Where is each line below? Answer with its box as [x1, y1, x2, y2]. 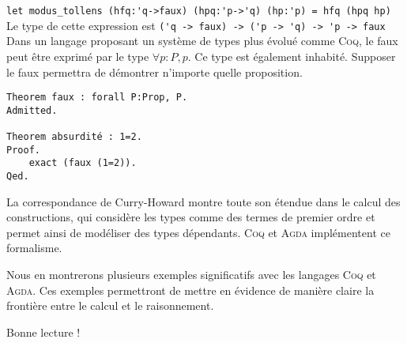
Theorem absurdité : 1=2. [6, 131, 142, 143]
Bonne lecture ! [6, 323, 81, 340]
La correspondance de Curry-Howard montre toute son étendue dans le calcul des [6, 193, 401, 209]
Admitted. [6, 104, 58, 116]
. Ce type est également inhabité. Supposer [187, 47, 396, 64]
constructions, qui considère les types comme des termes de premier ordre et [6, 209, 375, 225]
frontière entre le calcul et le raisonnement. [6, 297, 214, 314]
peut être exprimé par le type [6, 47, 149, 64]
